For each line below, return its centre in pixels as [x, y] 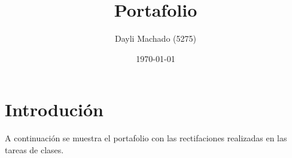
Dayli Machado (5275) [156, 38]
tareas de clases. [34, 149]
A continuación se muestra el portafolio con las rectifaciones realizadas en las [146, 138]
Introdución [54, 109]
